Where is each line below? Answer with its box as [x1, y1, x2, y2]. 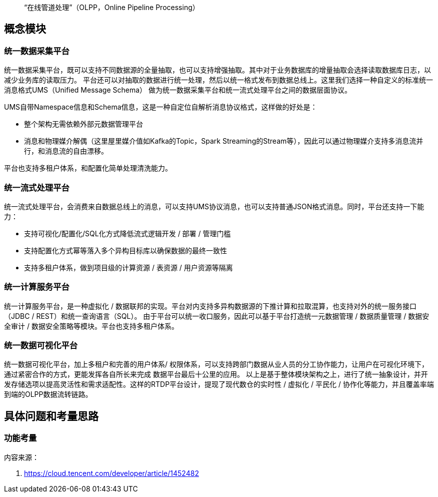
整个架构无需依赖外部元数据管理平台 [24, 120, 143, 129]
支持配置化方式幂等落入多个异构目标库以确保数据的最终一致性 [24, 246, 227, 255]
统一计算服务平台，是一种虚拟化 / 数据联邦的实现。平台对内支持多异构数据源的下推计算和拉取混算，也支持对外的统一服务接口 [4, 301, 416, 310]
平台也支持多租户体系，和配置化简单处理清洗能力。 [4, 164, 172, 173]
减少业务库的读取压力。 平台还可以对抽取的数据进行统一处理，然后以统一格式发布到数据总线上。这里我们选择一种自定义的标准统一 [4, 76, 433, 85]
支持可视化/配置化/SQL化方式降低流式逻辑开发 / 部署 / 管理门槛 [24, 229, 231, 238]
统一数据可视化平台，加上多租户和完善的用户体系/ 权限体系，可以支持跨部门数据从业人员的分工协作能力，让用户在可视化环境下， [4, 360, 428, 369]
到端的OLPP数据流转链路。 [4, 390, 92, 399]
